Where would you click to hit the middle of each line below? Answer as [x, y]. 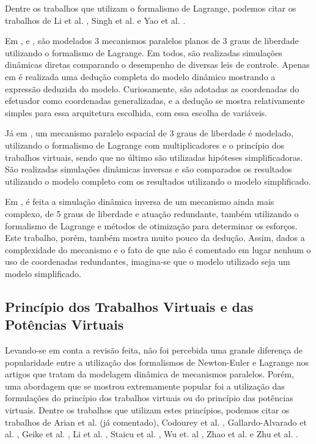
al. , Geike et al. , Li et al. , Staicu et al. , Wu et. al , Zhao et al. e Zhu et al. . [152, 434]
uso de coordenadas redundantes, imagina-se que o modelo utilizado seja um [148, 261]
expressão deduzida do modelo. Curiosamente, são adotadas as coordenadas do [152, 88]
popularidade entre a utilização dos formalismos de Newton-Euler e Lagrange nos [157, 362]
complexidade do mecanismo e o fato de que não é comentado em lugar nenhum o [158, 249]
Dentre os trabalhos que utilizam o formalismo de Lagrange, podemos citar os [151, 8]
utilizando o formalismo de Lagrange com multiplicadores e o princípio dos [145, 145]
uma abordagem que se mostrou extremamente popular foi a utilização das [145, 386]
